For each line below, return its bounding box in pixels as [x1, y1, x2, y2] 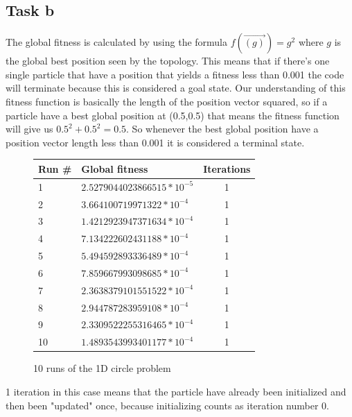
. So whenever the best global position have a [126, 121, 319, 136]
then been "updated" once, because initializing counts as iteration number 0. [6, 398, 329, 412]
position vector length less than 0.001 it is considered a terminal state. [6, 135, 305, 149]
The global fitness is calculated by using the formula [6, 35, 228, 49]
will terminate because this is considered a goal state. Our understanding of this [6, 80, 346, 95]
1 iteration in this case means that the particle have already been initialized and [6, 384, 346, 398]
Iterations [203, 161, 251, 176]
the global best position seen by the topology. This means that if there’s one [6, 53, 330, 68]
